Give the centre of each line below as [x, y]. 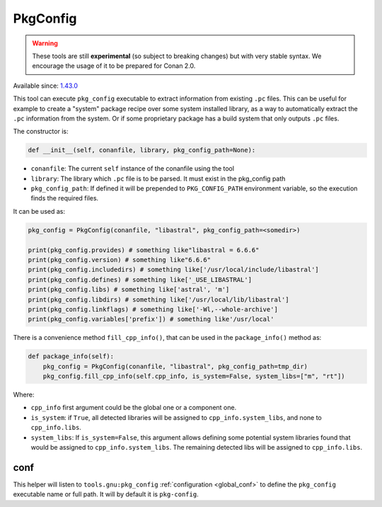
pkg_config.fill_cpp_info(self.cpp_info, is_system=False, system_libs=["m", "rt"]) [194, 376]
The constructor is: [41, 132]
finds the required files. [65, 198]
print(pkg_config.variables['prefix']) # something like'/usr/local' [151, 319]
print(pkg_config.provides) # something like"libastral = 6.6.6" [144, 250]
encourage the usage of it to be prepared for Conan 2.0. [114, 66]
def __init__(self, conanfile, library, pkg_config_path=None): [142, 150]
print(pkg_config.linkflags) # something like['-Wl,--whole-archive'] [153, 309]
